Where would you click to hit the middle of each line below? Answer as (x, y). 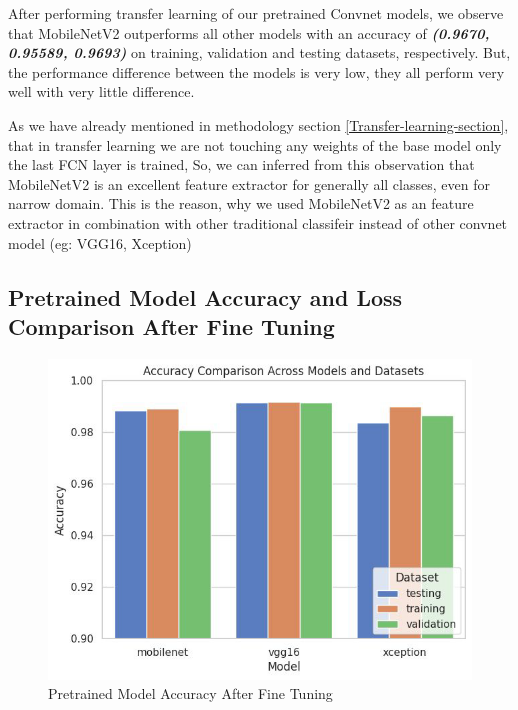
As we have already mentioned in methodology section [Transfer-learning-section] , (258, 124)
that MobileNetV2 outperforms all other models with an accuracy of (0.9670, (249, 32)
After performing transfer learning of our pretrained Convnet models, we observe (256, 13)
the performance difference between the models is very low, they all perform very (256, 71)
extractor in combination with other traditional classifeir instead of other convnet (258, 222)
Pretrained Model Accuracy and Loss (205, 296)
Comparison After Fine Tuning (171, 325)
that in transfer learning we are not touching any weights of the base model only (255, 144)
